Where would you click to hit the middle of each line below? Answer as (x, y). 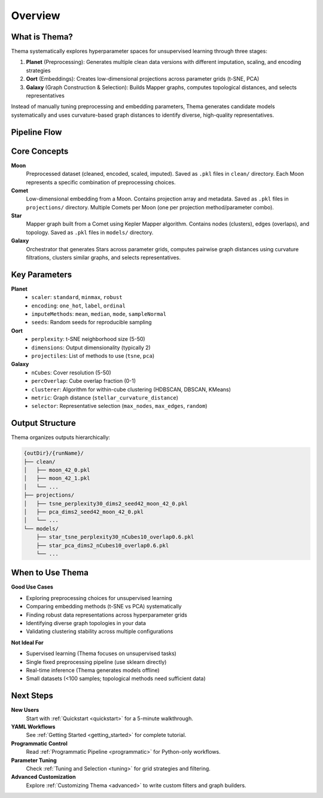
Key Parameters (41, 274)
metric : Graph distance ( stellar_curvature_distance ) (105, 398)
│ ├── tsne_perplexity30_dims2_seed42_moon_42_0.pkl (106, 503)
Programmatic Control (39, 743)
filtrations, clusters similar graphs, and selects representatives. (103, 258)
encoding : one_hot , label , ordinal (78, 306)
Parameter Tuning (34, 760)
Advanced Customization (43, 777)
